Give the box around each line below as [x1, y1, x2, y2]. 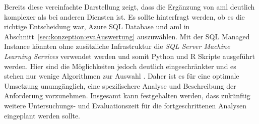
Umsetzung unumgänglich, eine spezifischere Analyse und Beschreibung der [4, 80, 236, 91]
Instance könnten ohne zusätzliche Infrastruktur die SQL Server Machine [4, 41, 230, 51]
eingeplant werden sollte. [4, 110, 81, 120]
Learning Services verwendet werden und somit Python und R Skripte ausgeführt [4, 50, 255, 61]
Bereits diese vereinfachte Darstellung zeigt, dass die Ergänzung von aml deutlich [4, 2, 255, 12]
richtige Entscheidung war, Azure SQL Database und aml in [4, 21, 190, 32]
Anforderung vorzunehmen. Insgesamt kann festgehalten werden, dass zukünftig [4, 90, 250, 101]
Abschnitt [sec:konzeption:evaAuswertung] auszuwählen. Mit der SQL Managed [4, 31, 250, 41]
